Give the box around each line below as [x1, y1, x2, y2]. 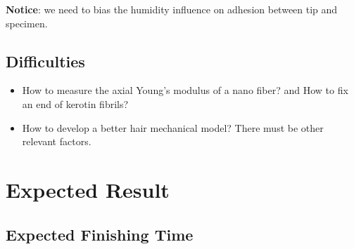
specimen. [6, 15, 48, 30]
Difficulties [6, 50, 85, 72]
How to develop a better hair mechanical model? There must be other [22, 120, 324, 135]
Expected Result [6, 175, 170, 203]
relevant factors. [22, 134, 91, 149]
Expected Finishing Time [6, 223, 194, 245]
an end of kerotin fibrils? [22, 96, 129, 111]
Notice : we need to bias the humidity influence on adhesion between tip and [6, 2, 338, 16]
